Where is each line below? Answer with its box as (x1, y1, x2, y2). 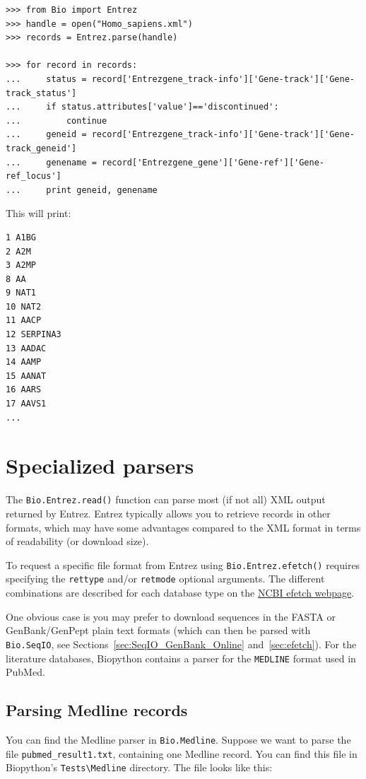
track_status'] (6, 88, 77, 98)
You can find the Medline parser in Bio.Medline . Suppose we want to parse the (6, 732, 351, 746)
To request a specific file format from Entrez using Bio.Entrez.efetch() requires (6, 557, 360, 572)
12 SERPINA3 (6, 329, 61, 340)
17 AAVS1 (6, 399, 47, 409)
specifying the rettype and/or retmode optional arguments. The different (6, 571, 325, 586)
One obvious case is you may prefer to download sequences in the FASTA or (6, 609, 336, 623)
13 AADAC (6, 343, 47, 353)
